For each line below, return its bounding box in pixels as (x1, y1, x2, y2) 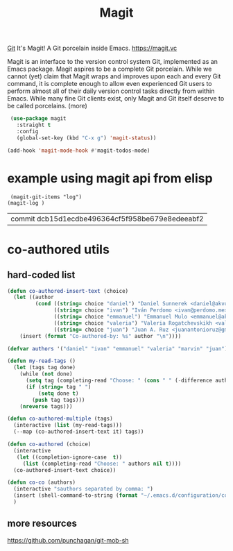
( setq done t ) (37, 390, 79, 397)
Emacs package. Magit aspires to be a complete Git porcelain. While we (7, 65, 212, 74)
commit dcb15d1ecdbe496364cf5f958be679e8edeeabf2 (10, 214, 204, 223)
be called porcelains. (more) (7, 102, 88, 110)
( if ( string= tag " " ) (25, 383, 92, 390)
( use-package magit (10, 115, 67, 122)
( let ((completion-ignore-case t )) (16, 453, 123, 461)
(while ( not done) (19, 371, 73, 378)
